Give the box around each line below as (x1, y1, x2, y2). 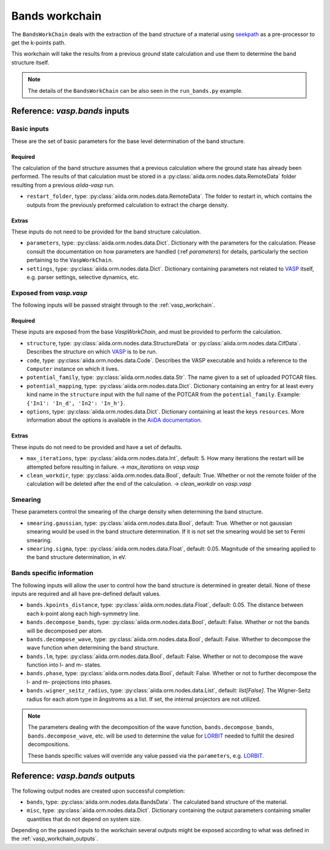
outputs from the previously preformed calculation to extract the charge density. (26, 201, 229, 208)
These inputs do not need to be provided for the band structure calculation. (11, 228, 201, 235)
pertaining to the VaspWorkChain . (26, 257, 113, 264)
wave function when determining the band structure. (26, 644, 159, 651)
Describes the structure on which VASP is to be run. (26, 348, 158, 356)
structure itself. (11, 59, 50, 66)
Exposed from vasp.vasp (11, 288, 88, 297)
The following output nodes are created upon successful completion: (11, 787, 186, 794)
